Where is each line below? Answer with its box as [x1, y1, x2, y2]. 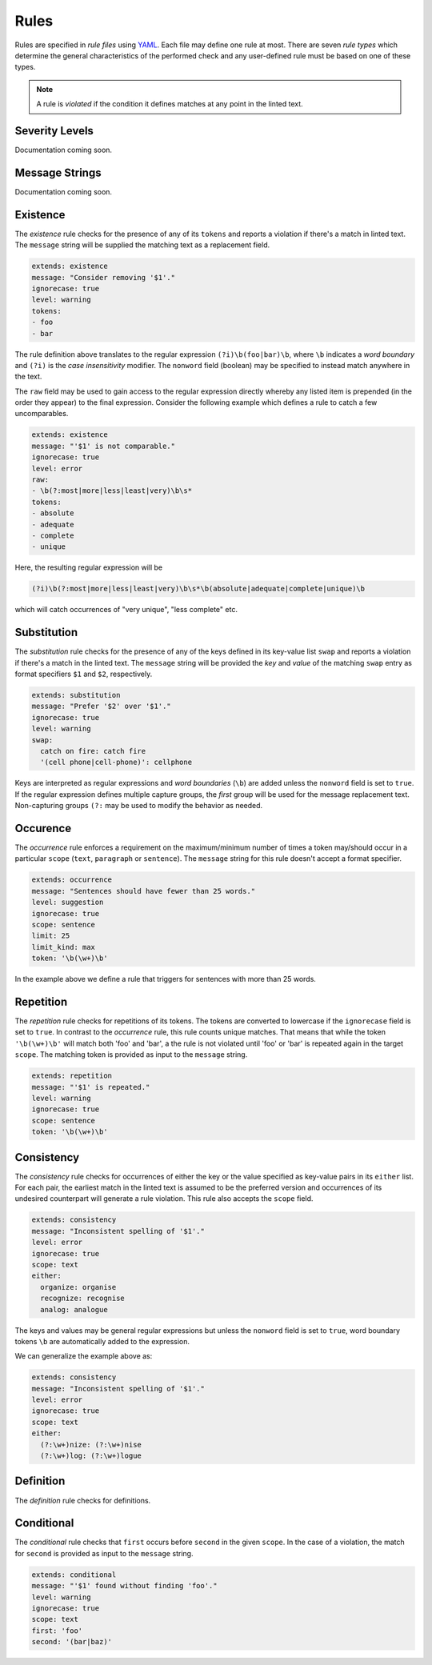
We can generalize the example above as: [14, 1351, 153, 1361]
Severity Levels [14, 124, 94, 138]
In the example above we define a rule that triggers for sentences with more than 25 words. [14, 975, 316, 984]
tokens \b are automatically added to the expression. [14, 1336, 190, 1346]
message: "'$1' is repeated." [31, 1083, 150, 1091]
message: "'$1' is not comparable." [31, 441, 176, 450]
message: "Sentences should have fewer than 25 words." [31, 887, 256, 895]
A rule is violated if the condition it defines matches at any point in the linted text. [36, 99, 303, 109]
